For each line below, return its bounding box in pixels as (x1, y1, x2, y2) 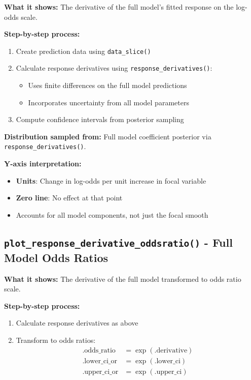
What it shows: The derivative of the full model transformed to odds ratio (4, 273, 241, 284)
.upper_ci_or (82, 368, 119, 375)
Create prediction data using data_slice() (16, 45, 151, 56)
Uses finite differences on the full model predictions (28, 80, 187, 91)
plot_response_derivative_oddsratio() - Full (4, 234, 233, 250)
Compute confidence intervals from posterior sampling (16, 114, 184, 125)
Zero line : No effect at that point (16, 192, 123, 203)
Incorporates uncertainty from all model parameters (28, 97, 189, 107)
